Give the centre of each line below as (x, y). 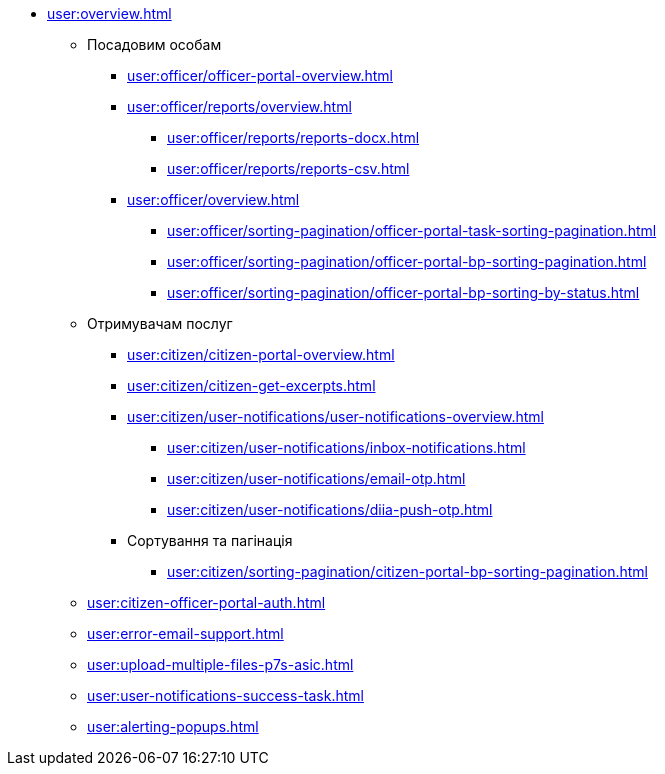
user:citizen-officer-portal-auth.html (206, 602)
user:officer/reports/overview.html (239, 106)
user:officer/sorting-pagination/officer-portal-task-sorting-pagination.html (412, 230)
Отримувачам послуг (160, 323)
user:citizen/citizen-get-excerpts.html (251, 385)
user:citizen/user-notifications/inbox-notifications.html (346, 447)
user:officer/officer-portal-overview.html (260, 75)
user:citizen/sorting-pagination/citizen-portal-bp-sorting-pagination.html (407, 571)
